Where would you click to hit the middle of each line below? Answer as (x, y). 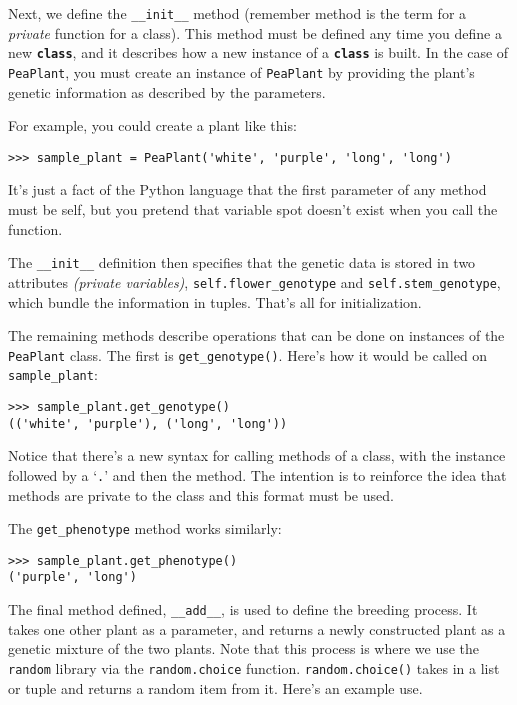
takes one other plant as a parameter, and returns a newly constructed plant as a (257, 628)
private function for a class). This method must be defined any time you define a (255, 32)
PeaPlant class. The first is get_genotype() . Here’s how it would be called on (248, 354)
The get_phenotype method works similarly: (145, 528)
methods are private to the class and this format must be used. (201, 494)
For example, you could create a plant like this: (152, 125)
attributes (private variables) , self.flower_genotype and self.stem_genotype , (254, 281)
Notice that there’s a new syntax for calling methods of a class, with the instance (257, 455)
